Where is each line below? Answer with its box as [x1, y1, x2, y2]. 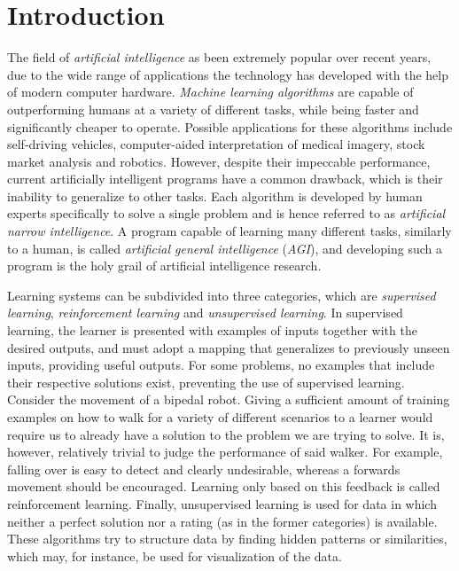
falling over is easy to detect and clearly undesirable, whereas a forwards [7, 459, 401, 478]
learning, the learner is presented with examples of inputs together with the [7, 321, 417, 340]
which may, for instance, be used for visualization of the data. [7, 546, 342, 565]
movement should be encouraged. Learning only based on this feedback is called [7, 477, 440, 496]
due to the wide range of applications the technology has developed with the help [7, 65, 448, 83]
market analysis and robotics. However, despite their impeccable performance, [7, 152, 431, 170]
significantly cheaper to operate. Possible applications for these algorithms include [7, 117, 453, 136]
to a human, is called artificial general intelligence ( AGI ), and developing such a [7, 239, 442, 257]
